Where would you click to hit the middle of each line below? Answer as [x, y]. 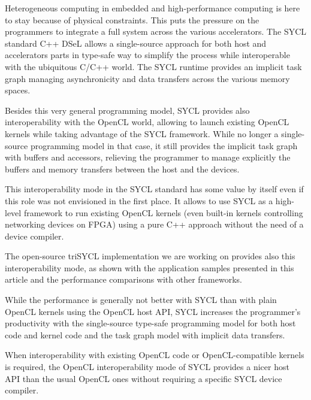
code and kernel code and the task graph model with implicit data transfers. [145, 334]
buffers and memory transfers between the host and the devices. [122, 169]
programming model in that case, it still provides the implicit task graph [164, 145]
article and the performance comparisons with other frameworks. [124, 279]
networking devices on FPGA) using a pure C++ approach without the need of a [154, 224]
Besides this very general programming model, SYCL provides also [127, 110]
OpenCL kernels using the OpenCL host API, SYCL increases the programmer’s [153, 311]
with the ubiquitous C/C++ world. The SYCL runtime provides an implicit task [153, 66]
